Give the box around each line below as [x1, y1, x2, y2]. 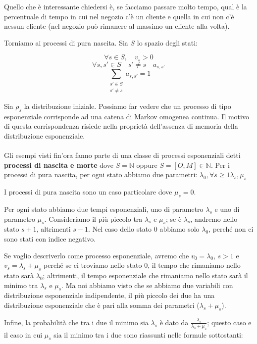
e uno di [214, 204, 240, 214]
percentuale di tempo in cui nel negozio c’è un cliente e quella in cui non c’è [4, 11, 234, 21]
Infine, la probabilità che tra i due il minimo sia [4, 317, 149, 327]
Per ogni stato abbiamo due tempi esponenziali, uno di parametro [4, 204, 204, 214]
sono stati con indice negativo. [4, 233, 96, 244]
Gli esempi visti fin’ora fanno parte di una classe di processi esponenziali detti [4, 150, 241, 160]
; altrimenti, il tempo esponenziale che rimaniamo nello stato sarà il [43, 270, 248, 280]
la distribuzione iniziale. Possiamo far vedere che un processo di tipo [24, 101, 231, 111]
